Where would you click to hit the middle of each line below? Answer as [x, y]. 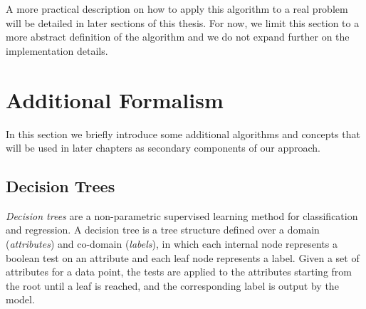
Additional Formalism [115, 99]
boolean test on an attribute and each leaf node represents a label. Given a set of [183, 257]
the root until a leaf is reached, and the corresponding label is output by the [172, 285]
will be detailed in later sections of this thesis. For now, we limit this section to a [183, 22]
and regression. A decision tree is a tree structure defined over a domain [163, 230]
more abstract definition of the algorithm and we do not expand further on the [178, 37]
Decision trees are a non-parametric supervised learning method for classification [182, 215]
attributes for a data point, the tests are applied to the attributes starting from [179, 272]
